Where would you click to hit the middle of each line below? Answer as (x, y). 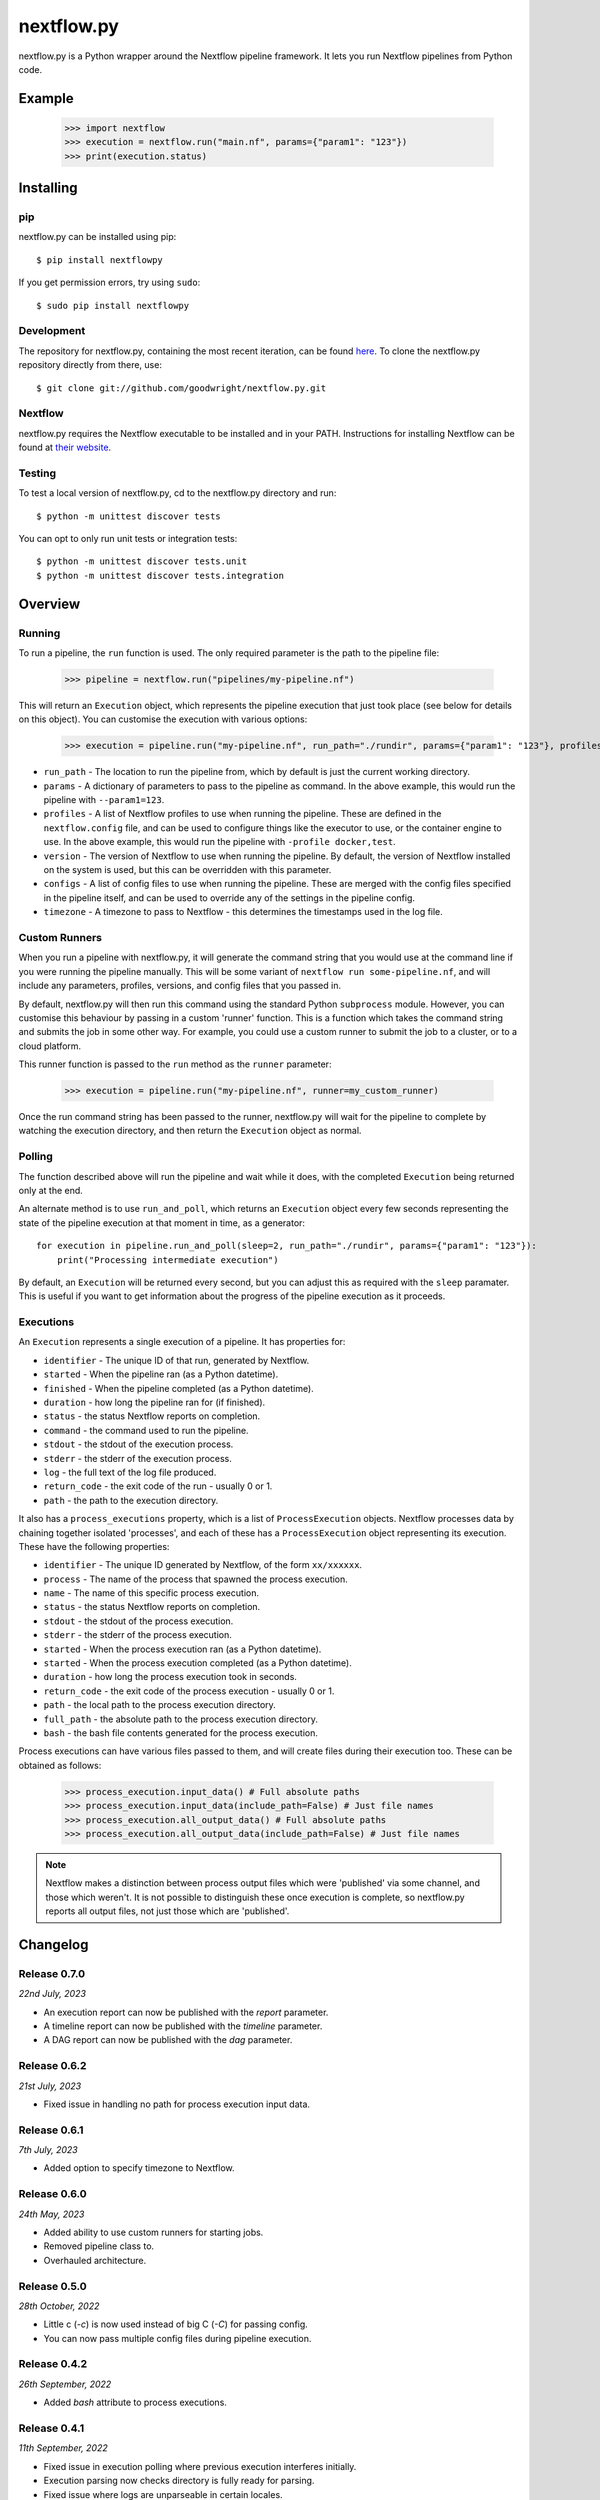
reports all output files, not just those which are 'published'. (167, 1911)
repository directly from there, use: (90, 365)
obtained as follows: (60, 1765)
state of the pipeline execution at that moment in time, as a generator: (161, 1222)
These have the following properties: (94, 1546)
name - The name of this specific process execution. (151, 1593)
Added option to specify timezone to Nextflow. (139, 2168)
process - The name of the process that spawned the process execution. (196, 1579)
